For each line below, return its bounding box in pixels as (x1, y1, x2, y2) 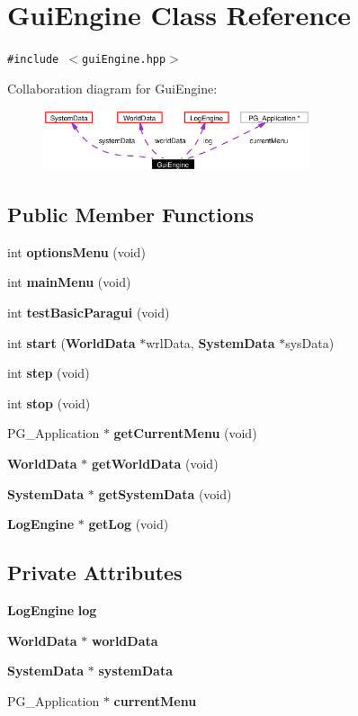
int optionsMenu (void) (7, 242, 146, 261)
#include (7, 53, 59, 67)
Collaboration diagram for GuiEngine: (7, 78, 218, 97)
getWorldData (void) (92, 453, 219, 472)
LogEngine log (7, 600, 97, 619)
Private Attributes (7, 559, 183, 586)
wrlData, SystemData (146, 333, 275, 352)
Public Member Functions (7, 201, 254, 228)
